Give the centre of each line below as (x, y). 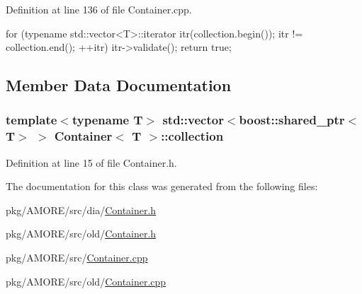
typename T (107, 120)
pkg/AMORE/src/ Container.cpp (77, 258)
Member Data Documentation (119, 85)
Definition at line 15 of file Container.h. (91, 162)
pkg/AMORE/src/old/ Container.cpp (86, 281)
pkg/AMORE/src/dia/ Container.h (81, 210)
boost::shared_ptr (292, 120)
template (32, 120)
